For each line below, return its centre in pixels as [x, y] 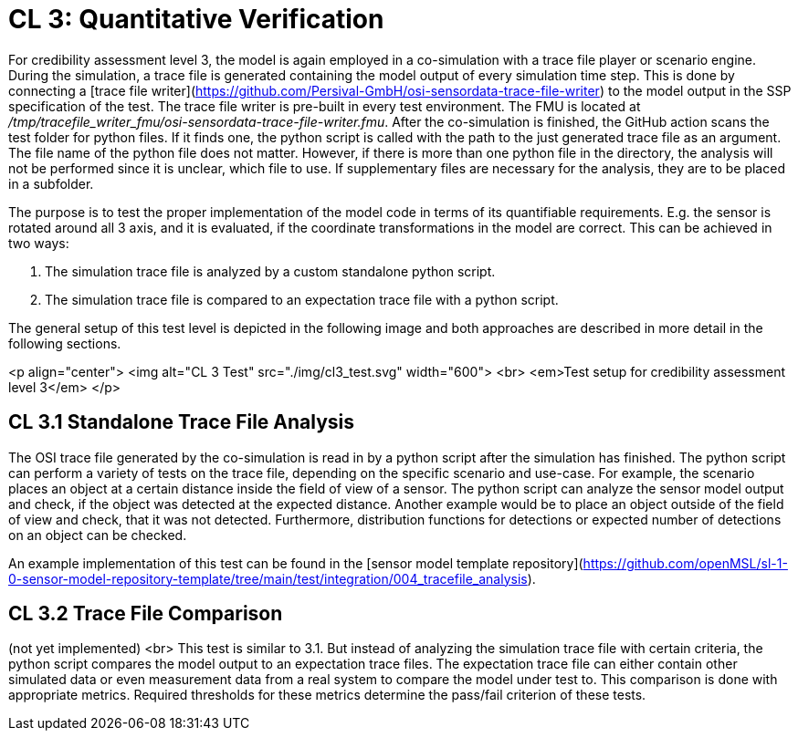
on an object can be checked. [98, 535]
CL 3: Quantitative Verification [196, 19]
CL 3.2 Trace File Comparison [146, 614]
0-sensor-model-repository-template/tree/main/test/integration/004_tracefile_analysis [268, 578]
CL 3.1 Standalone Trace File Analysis [182, 422]
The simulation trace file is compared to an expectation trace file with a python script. [302, 299]
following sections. [65, 343]
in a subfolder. [51, 183]
